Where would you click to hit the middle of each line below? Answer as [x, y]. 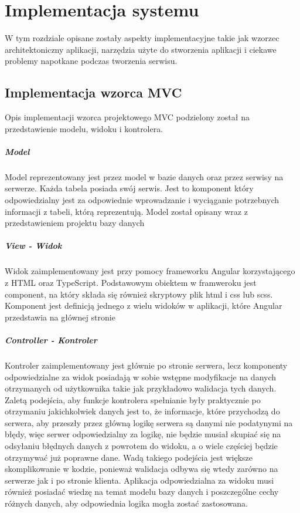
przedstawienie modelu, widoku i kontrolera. [84, 128]
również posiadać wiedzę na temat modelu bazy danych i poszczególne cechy [142, 492]
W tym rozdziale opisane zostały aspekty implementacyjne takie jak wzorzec [142, 38]
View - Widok [33, 246]
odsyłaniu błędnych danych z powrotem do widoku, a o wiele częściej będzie [141, 446]
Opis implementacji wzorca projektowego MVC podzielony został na [127, 117]
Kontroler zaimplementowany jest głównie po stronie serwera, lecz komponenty [146, 365]
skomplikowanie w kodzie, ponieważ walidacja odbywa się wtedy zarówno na [142, 469]
